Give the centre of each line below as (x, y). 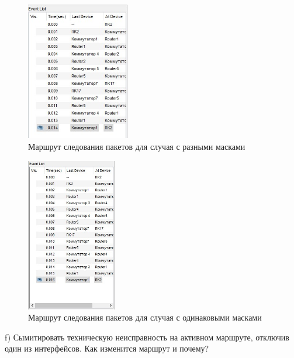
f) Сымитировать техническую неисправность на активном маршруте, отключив (147, 337)
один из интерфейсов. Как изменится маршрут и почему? (107, 348)
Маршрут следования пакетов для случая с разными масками (137, 147)
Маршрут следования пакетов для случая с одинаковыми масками (145, 317)
